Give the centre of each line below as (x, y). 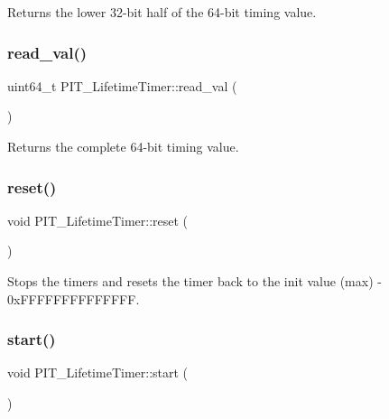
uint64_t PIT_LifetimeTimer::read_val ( (122, 85)
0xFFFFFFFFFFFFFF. (74, 298)
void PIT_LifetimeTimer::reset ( (98, 220)
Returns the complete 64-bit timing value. (123, 146)
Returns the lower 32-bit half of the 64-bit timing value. (162, 12)
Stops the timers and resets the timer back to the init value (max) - (194, 281)
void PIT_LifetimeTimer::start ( (98, 372)
